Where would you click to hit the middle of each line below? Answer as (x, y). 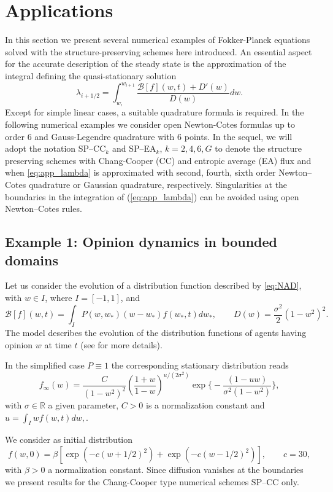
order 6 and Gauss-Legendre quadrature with (90, 136)
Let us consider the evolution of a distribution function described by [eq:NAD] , (153, 285)
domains (32, 260)
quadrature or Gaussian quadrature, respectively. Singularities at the (158, 184)
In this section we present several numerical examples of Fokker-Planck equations (158, 40)
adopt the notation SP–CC (55, 148)
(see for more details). (121, 344)
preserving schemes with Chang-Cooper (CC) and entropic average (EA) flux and (158, 160)
